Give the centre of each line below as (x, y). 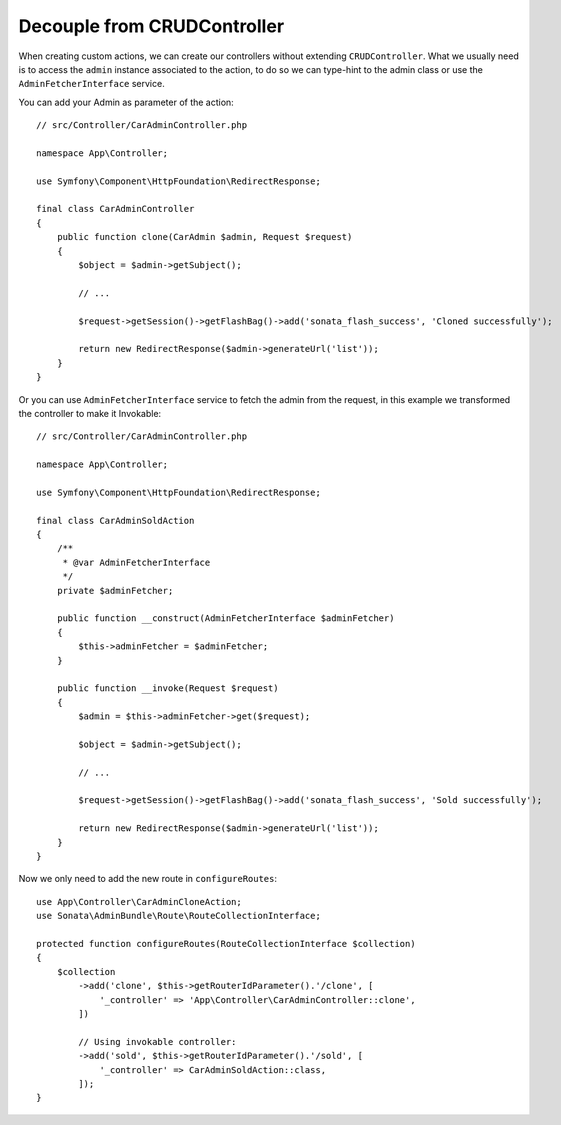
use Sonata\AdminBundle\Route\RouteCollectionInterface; (179, 916)
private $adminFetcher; (115, 590)
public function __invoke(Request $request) (167, 688)
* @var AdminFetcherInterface (136, 562)
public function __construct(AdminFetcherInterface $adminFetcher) (225, 618)
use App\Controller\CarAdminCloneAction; (139, 901)
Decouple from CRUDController (151, 26)
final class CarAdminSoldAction (115, 520)
